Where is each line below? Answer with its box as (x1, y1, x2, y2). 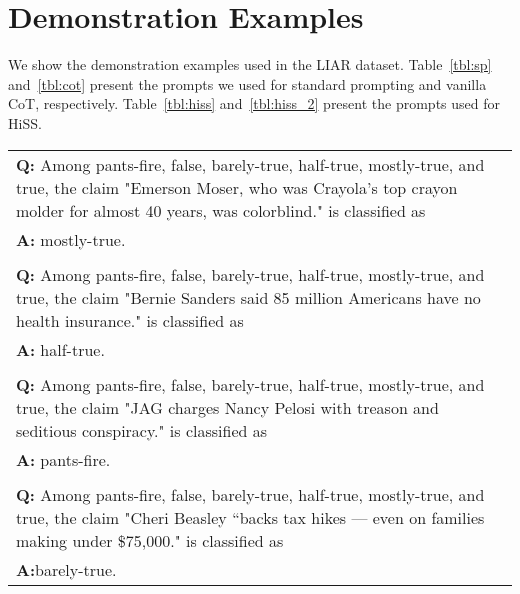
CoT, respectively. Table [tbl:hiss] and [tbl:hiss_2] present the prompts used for (8, 93, 501, 114)
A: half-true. (16, 337, 105, 361)
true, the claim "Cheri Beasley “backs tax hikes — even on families (16, 505, 485, 529)
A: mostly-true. (16, 227, 126, 251)
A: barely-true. (16, 557, 117, 581)
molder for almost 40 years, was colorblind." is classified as (16, 198, 426, 222)
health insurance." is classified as (16, 308, 244, 332)
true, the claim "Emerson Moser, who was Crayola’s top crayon (16, 175, 458, 199)
